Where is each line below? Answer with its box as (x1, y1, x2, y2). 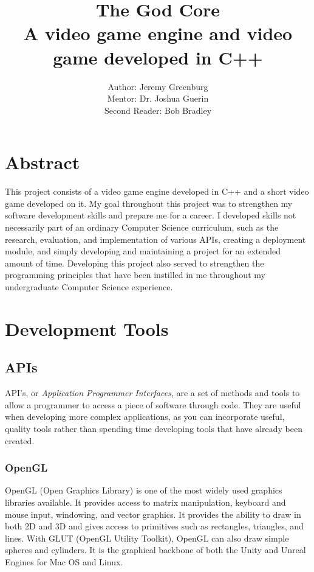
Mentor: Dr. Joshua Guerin (107, 92, 209, 105)
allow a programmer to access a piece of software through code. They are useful (5, 398, 301, 411)
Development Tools (5, 316, 169, 341)
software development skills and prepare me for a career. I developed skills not (5, 209, 296, 221)
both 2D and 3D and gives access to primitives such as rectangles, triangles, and (5, 520, 304, 532)
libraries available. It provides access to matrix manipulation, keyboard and (5, 495, 286, 508)
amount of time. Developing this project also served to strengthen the (5, 256, 264, 269)
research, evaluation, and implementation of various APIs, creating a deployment (5, 232, 306, 245)
